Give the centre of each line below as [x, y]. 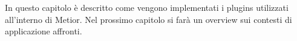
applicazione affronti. [44, 31]
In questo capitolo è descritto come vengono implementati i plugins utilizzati [147, 7]
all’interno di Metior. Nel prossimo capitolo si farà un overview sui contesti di [148, 19]
